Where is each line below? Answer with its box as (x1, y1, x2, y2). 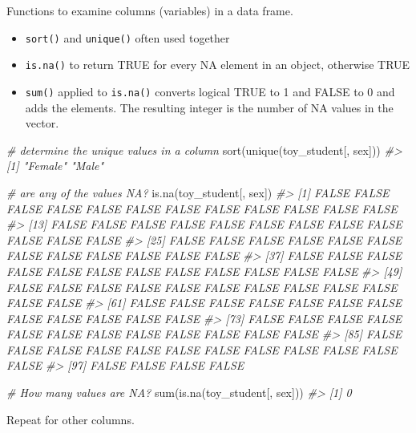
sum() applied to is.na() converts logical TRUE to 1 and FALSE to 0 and (25, 83, 395, 99)
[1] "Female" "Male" (6, 157, 104, 174)
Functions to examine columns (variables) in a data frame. (6, 2, 293, 18)
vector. (25, 115, 59, 132)
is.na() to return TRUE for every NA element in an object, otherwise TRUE (25, 56, 410, 73)
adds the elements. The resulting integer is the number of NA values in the (25, 99, 394, 115)
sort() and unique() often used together (25, 29, 230, 46)
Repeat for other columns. (6, 411, 135, 427)
